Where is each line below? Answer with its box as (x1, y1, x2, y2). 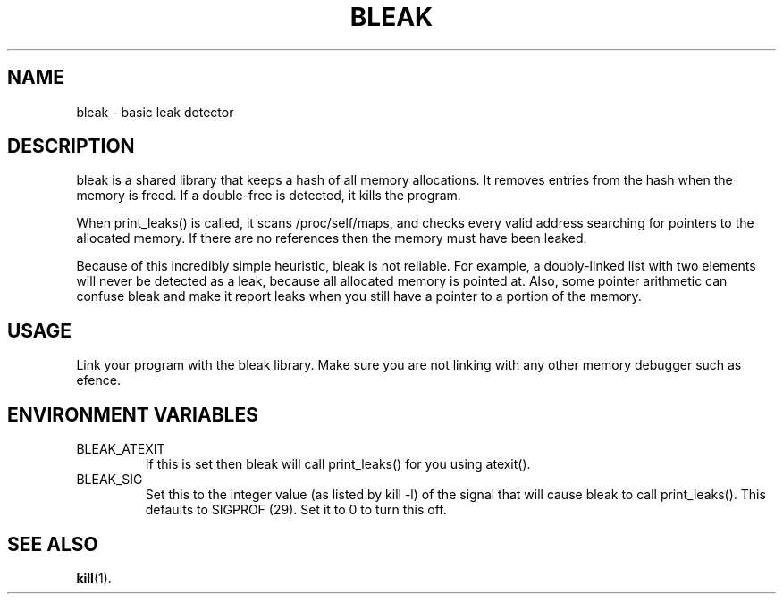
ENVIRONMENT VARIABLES (7, 403, 258, 426)
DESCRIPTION (7, 135, 135, 158)
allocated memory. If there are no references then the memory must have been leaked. (76, 230, 587, 246)
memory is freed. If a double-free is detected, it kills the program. (76, 188, 461, 204)
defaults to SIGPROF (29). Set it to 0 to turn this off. (145, 502, 447, 518)
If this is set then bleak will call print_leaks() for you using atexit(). (145, 456, 531, 472)
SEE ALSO (7, 532, 98, 555)
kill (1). (76, 570, 112, 586)
